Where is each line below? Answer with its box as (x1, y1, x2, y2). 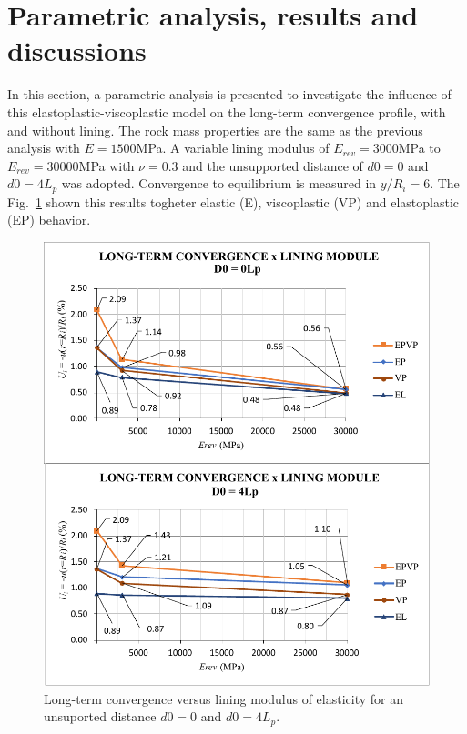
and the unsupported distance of (182, 156, 363, 175)
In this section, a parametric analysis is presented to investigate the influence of (7, 85, 452, 104)
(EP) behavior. (7, 210, 91, 229)
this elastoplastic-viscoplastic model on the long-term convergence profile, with (7, 102, 446, 121)
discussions (7, 32, 147, 69)
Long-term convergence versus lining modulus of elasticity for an (44, 689, 403, 708)
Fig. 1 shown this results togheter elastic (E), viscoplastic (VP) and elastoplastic (7, 192, 460, 211)
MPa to (398, 138, 441, 157)
